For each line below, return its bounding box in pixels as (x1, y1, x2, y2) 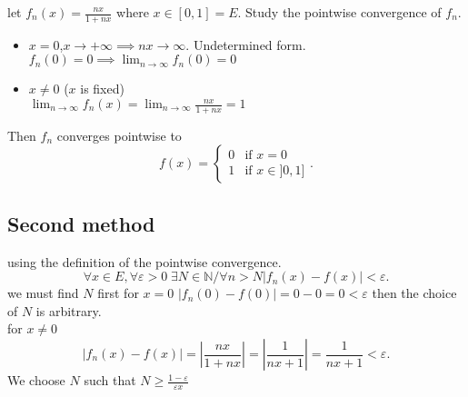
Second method (7, 209, 155, 237)
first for (97, 283, 139, 303)
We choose (7, 371, 65, 390)
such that (84, 371, 136, 390)
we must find (7, 283, 79, 303)
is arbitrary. (35, 301, 102, 320)
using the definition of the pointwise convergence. (7, 252, 282, 271)
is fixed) (80, 79, 124, 98)
